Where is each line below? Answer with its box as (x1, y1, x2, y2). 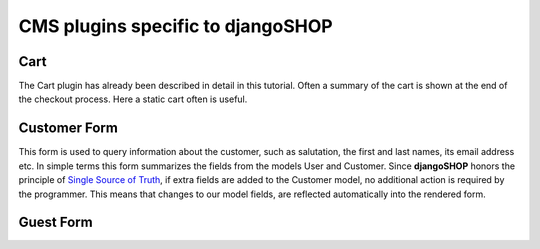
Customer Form (18, 120, 119, 137)
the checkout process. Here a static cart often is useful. (18, 93, 248, 105)
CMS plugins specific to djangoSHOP (18, 15, 334, 37)
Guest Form (18, 214, 94, 231)
